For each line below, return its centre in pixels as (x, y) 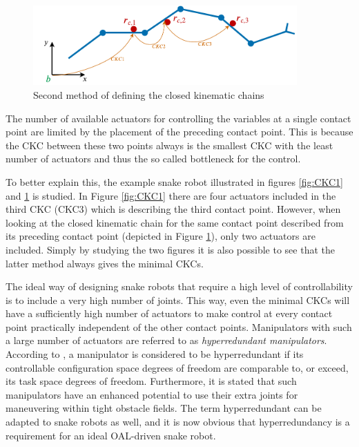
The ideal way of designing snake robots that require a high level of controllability (179, 286)
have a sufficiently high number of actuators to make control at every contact (169, 313)
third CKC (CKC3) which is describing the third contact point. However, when (173, 209)
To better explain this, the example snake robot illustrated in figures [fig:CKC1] (174, 181)
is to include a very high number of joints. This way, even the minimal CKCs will (178, 299)
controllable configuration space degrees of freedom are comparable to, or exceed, (177, 367)
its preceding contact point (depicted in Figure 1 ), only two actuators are (161, 236)
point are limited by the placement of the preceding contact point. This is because (179, 132)
